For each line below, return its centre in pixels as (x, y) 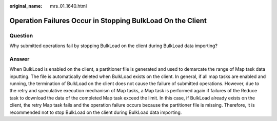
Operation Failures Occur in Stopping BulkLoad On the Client (108, 21)
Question (21, 35)
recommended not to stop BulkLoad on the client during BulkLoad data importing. (96, 112)
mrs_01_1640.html (68, 6)
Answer (19, 59)
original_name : (26, 6)
